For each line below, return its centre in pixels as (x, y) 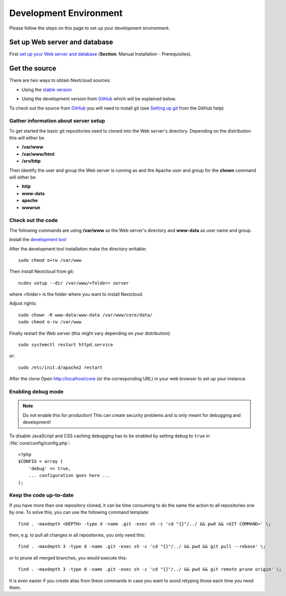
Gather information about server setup (57, 121)
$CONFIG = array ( (41, 461)
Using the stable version (47, 90)
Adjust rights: (23, 303)
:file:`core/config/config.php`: (40, 443)
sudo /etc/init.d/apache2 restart (60, 367)
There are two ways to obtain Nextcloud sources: (60, 81)
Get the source (33, 68)
